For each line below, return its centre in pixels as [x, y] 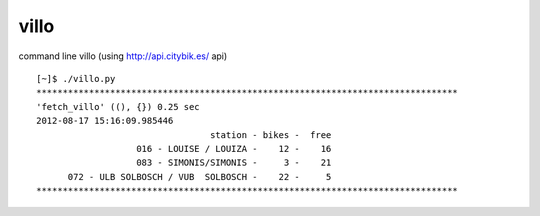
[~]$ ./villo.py [76, 78]
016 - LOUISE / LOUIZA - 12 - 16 [234, 148]
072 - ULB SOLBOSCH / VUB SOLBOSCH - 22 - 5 [199, 176]
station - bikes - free [271, 134]
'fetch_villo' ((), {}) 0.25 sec [118, 106]
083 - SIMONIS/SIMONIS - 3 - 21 [234, 163]
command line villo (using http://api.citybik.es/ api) [123, 56]
